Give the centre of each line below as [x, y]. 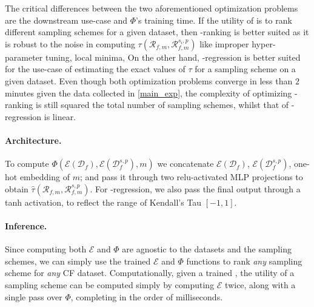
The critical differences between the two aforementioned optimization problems [152, 8]
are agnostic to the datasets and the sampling [207, 249]
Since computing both [46, 249]
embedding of [45, 177]
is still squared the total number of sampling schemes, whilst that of [162, 105]
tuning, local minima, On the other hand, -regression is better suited [173, 57]
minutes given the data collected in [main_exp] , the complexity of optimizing [149, 93]
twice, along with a [260, 284]
